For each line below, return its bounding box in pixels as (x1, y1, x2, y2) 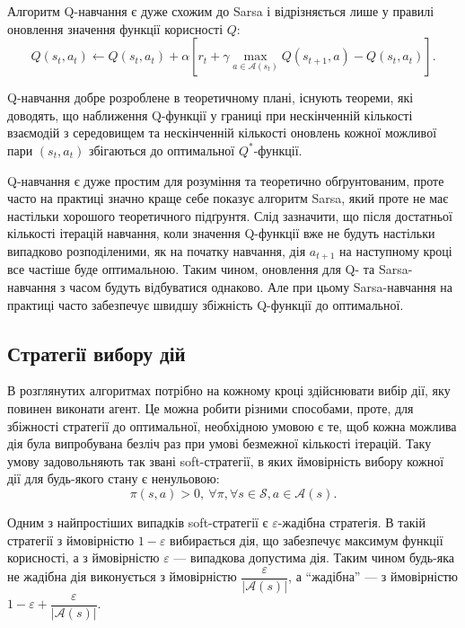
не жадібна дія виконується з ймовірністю (7, 567, 237, 586)
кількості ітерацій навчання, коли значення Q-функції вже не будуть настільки (7, 224, 435, 243)
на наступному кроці (339, 241, 452, 260)
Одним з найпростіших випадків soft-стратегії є (7, 512, 268, 531)
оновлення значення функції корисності (7, 19, 224, 38)
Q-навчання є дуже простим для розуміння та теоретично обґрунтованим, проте (7, 171, 444, 190)
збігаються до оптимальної (88, 140, 235, 159)
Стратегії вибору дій (7, 339, 186, 367)
